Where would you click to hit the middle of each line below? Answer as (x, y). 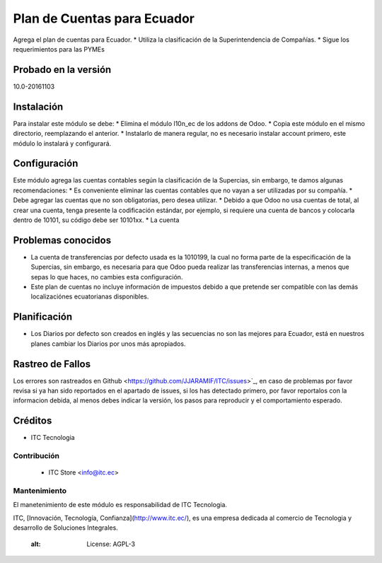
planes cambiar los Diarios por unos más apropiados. (108, 344)
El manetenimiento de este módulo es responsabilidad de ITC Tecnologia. (120, 505)
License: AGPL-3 (111, 544)
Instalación (38, 106)
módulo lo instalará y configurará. (62, 143)
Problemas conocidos (62, 240)
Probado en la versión (62, 70)
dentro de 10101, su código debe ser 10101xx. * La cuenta (96, 220)
